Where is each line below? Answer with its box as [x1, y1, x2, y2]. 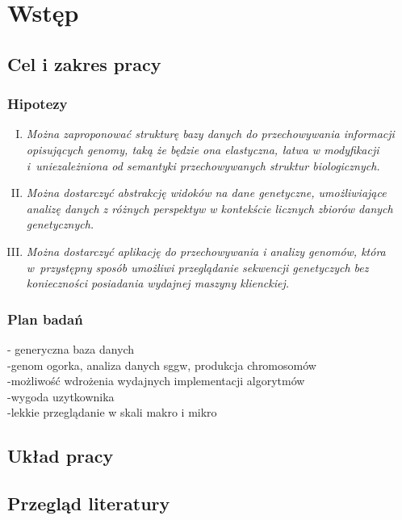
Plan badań [7, 308, 83, 329]
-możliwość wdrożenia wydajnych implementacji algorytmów [7, 372, 305, 389]
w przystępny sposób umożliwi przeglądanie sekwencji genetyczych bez [26, 258, 369, 275]
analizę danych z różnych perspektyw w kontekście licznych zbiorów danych [26, 199, 393, 216]
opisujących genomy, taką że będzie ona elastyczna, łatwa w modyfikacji [26, 140, 379, 157]
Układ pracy [7, 443, 114, 468]
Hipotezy [7, 94, 68, 114]
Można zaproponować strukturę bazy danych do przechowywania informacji [26, 125, 395, 142]
